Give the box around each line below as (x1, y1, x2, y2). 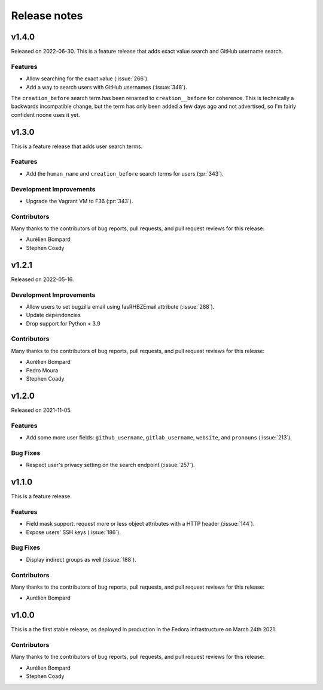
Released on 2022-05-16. (11, 276, 74, 283)
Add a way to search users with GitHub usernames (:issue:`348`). (26, 83, 188, 91)
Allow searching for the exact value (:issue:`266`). (26, 75, 149, 82)
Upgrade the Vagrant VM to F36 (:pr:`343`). (26, 197, 133, 204)
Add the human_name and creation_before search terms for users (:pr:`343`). (26, 170, 224, 177)
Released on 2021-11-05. (11, 406, 72, 414)
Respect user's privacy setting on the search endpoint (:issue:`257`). (26, 462, 195, 469)
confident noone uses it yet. (11, 111, 80, 118)
